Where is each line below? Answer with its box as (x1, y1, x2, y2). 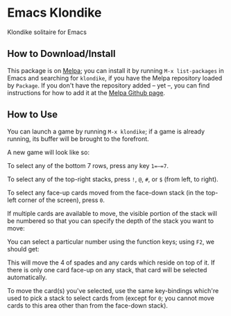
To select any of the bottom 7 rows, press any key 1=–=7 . (7, 161, 169, 169)
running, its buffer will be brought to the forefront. (7, 134, 149, 143)
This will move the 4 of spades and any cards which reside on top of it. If (7, 258, 215, 267)
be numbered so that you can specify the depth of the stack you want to (7, 217, 214, 225)
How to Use (7, 109, 58, 121)
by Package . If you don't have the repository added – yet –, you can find (7, 81, 210, 90)
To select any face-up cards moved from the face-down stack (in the (7, 188, 205, 197)
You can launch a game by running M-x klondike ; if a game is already (7, 127, 205, 135)
